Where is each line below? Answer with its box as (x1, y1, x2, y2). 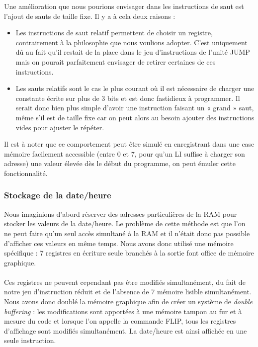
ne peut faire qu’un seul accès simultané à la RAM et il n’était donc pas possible (4, 228, 250, 238)
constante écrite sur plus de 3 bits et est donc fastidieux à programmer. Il (15, 92, 240, 103)
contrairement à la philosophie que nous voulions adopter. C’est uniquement (15, 37, 248, 47)
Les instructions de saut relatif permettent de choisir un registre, (15, 27, 213, 38)
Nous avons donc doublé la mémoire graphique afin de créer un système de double (4, 296, 253, 307)
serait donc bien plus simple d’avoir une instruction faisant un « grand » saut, (15, 102, 254, 113)
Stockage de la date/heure (4, 189, 111, 201)
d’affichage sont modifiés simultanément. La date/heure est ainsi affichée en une (4, 325, 247, 336)
